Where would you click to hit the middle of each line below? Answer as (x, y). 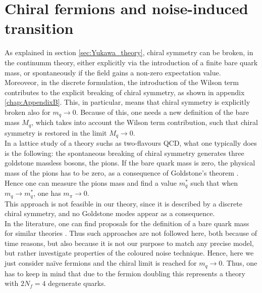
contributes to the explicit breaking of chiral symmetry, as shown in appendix (125, 92)
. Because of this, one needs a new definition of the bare (162, 112)
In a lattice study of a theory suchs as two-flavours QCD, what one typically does (131, 143)
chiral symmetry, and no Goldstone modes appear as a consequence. (110, 213)
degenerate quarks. (77, 283)
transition (39, 28)
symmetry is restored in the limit (56, 132)
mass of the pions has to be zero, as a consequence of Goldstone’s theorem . (122, 173)
